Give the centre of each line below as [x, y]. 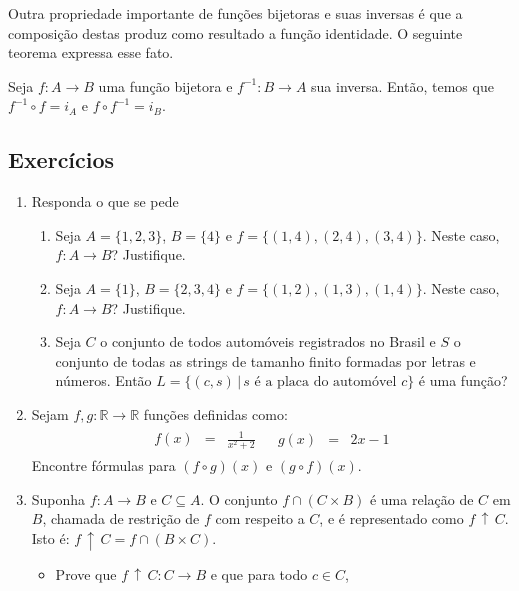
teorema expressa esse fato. [91, 52]
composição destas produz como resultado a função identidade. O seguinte [235, 32]
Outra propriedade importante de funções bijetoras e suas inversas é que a [235, 13]
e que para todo [259, 573]
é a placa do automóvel [325, 382]
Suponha [58, 498]
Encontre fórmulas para [103, 465]
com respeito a [260, 518]
